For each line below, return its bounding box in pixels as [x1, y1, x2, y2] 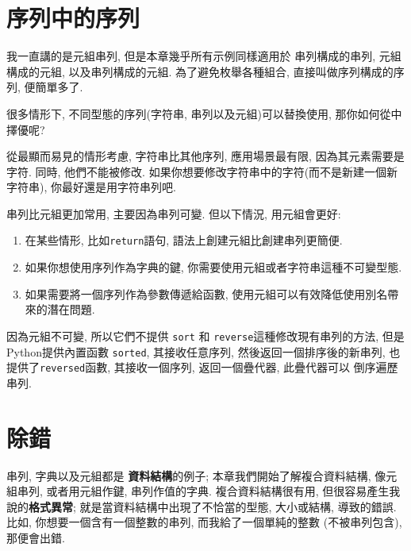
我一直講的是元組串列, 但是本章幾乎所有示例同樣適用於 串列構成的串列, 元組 [6, 48, 401, 64]
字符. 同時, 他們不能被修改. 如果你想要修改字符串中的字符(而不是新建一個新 [6, 163, 398, 179]
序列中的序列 [6, 2, 140, 34]
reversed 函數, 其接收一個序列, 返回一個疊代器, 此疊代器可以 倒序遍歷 [40, 359, 398, 376]
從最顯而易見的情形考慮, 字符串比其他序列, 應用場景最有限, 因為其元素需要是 [6, 148, 405, 164]
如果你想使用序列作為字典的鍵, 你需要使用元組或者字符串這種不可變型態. [25, 259, 402, 275]
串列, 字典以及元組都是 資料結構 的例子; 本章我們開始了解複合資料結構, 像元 [6, 467, 398, 484]
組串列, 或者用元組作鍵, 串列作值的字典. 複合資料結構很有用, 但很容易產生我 [6, 483, 401, 499]
